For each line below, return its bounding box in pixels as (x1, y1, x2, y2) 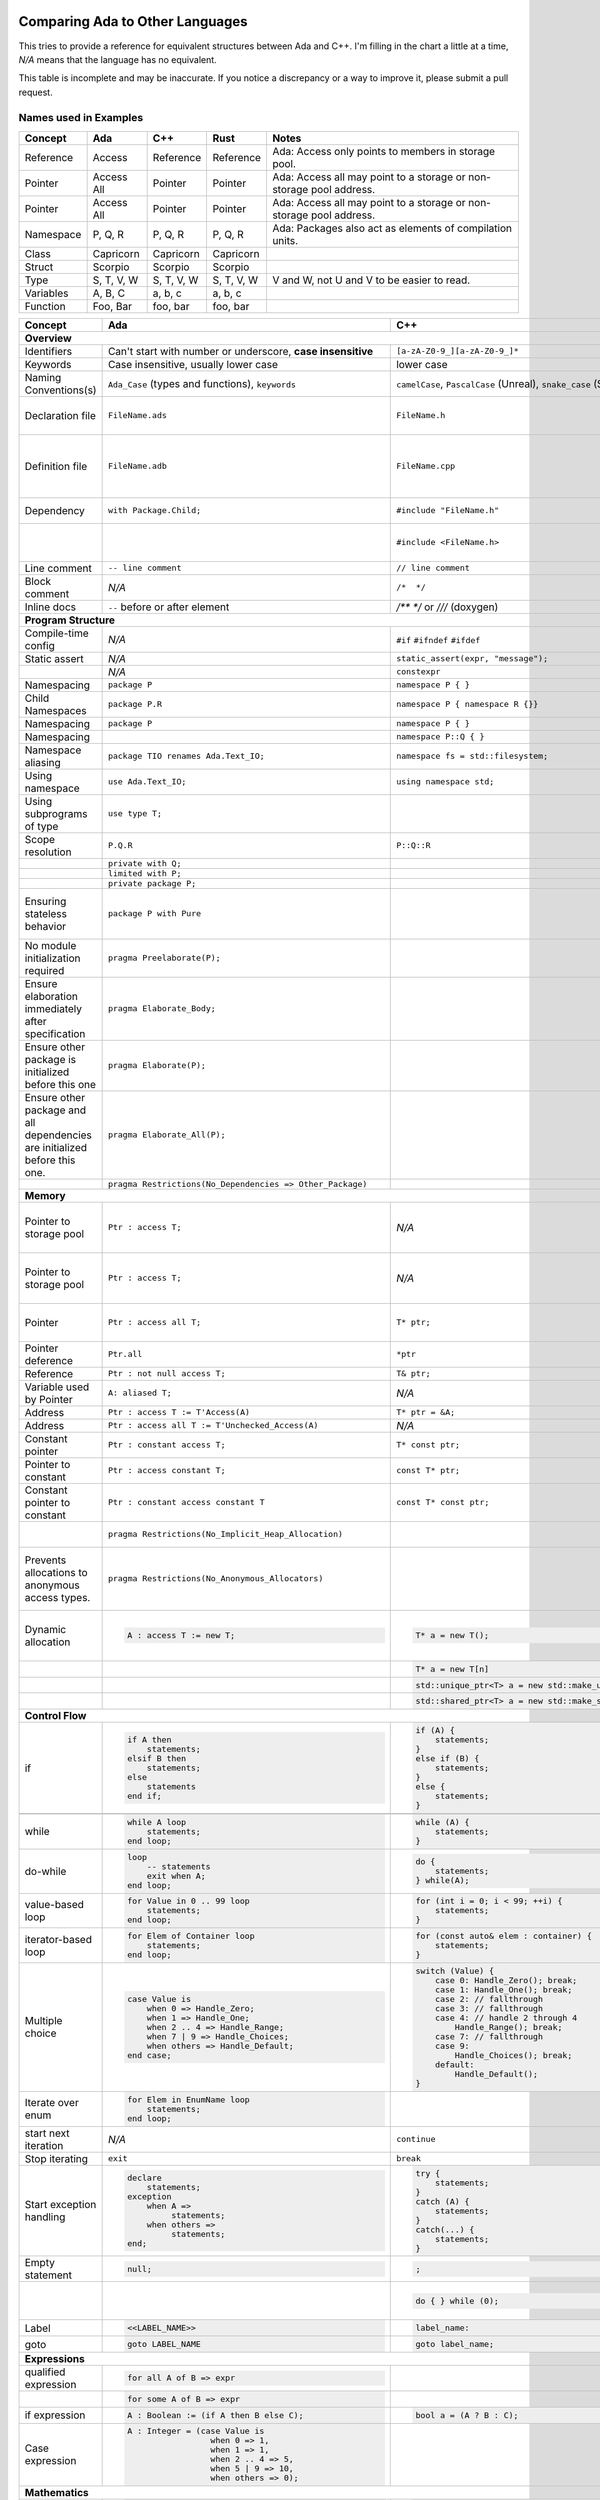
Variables (24, 286, 69, 300)
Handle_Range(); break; (454, 2021, 563, 2032)
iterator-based (24, 1932, 92, 1946)
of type (24, 819, 59, 833)
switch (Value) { (415, 1965, 495, 1976)
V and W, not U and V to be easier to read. (271, 273, 471, 287)
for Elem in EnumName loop (126, 2094, 250, 2105)
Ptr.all (107, 1349, 143, 1360)
